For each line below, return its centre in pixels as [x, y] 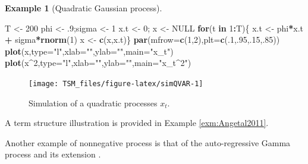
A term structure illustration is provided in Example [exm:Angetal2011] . [137, 123]
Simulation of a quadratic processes [93, 102]
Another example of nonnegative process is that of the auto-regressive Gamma [148, 142]
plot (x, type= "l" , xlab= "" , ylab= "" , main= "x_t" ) [89, 51]
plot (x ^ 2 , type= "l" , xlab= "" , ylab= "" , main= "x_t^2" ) [98, 63]
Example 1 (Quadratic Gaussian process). [84, 8]
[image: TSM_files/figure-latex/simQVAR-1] [116, 83]
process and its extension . [53, 154]
